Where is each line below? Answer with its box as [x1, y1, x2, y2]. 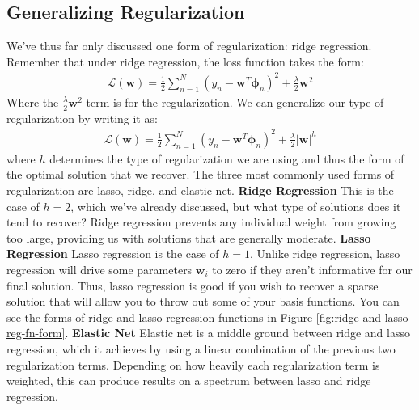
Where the [6, 93, 59, 110]
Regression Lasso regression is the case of [6, 245, 219, 262]
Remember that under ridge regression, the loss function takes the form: [6, 53, 364, 70]
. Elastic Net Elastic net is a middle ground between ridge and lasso [65, 324, 410, 341]
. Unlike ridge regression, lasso [250, 245, 400, 262]
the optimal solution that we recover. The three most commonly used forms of [6, 166, 395, 183]
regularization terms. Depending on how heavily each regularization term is [6, 356, 380, 373]
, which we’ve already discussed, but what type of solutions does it [70, 197, 401, 214]
